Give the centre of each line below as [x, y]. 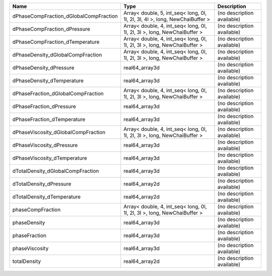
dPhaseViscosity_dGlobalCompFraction [59, 132]
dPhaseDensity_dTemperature [48, 81]
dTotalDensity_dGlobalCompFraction [56, 171]
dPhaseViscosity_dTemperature [50, 158]
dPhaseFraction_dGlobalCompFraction [58, 93]
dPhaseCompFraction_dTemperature [56, 42]
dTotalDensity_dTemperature [46, 197]
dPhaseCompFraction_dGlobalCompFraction [65, 16]
